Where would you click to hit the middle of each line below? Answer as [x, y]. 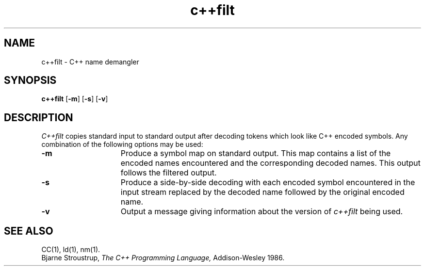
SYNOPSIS [30, 80]
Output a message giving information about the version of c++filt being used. [262, 212]
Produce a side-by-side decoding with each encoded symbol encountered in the [268, 183]
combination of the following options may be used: [122, 144]
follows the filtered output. [169, 173]
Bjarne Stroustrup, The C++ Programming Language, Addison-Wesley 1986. [163, 258]
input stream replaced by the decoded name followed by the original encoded [262, 192]
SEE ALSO [29, 231]
